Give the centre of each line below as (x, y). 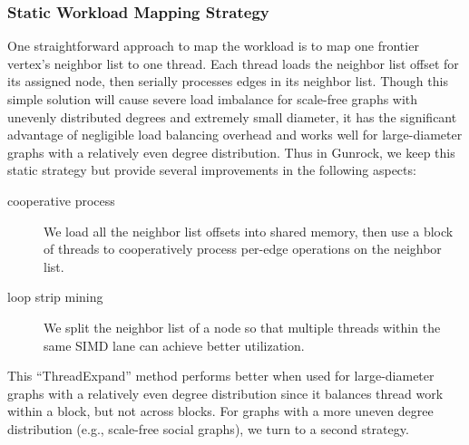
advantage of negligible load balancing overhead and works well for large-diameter (235, 135)
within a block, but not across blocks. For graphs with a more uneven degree (220, 411)
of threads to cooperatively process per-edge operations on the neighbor (243, 249)
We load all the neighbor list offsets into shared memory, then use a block (249, 231)
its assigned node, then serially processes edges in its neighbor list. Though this (228, 81)
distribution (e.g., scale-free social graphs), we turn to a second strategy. (208, 428)
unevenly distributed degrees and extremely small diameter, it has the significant (232, 116)
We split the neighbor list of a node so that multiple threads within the (242, 327)
